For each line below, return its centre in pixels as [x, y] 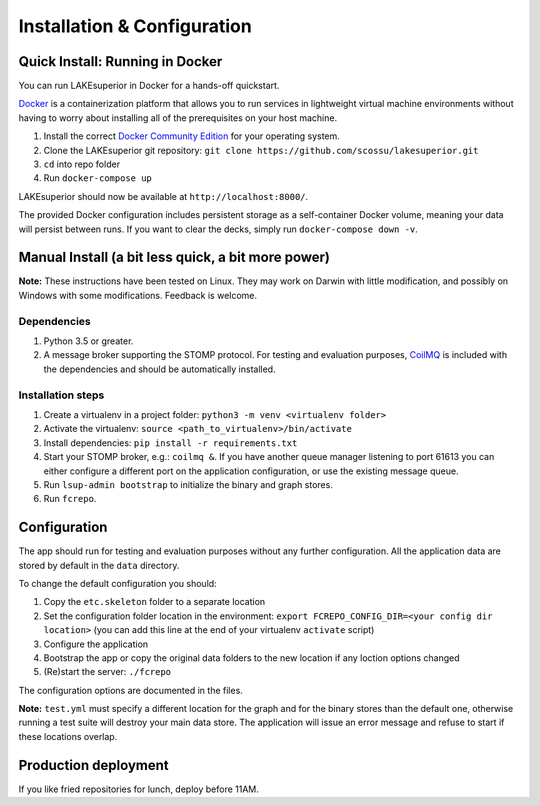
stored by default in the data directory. [99, 565]
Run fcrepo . [70, 499]
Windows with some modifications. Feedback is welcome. [138, 295]
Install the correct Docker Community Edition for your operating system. [191, 136]
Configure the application [96, 644]
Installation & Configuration [135, 26]
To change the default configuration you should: [117, 583]
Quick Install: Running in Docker [120, 61]
